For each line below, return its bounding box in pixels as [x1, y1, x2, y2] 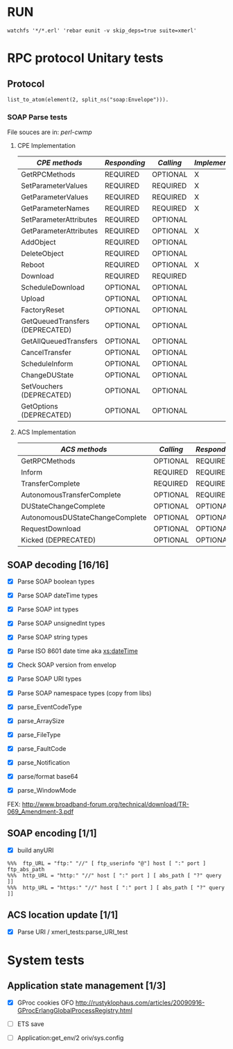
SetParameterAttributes [20, 215, 98, 224]
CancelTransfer [20, 348, 71, 358]
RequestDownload [20, 524, 81, 534]
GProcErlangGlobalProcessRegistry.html [17, 1006, 133, 1014]
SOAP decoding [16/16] [7, 559, 109, 570]
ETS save [17, 1019, 44, 1028]
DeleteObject [20, 249, 64, 258]
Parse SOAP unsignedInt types [17, 619, 105, 627]
